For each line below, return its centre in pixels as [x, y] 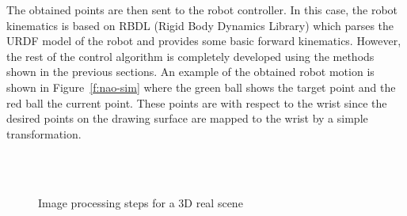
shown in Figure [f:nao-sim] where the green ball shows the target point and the [201, 87]
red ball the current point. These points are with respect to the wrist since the [197, 102]
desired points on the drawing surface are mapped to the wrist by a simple [187, 118]
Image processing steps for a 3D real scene [141, 202]
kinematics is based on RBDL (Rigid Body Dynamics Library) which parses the [200, 25]
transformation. [44, 133]
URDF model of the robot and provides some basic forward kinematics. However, [204, 41]
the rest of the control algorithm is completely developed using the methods [190, 56]
